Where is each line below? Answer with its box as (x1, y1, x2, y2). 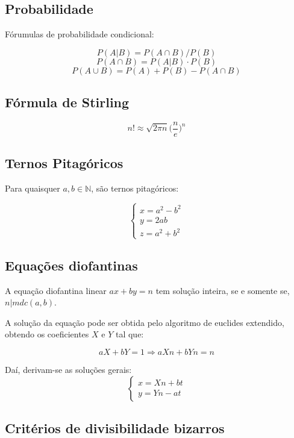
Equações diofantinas (5, 255, 138, 274)
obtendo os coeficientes (5, 328, 89, 340)
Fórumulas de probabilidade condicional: (5, 28, 154, 40)
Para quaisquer (5, 182, 60, 195)
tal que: (115, 328, 144, 340)
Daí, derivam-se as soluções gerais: (5, 363, 132, 376)
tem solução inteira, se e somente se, (155, 284, 290, 296)
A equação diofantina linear (5, 284, 107, 296)
